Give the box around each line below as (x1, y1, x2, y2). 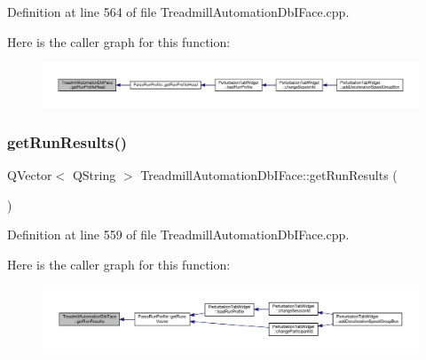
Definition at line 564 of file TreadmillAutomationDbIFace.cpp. (7, 3, 350, 20)
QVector (7, 166, 52, 184)
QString (72, 166, 116, 184)
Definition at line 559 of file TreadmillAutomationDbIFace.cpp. (7, 225, 350, 244)
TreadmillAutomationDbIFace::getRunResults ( (140, 166, 398, 184)
